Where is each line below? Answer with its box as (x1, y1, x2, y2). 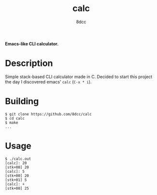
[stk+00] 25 (5, 186, 29, 191)
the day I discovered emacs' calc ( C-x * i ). (5, 79, 92, 84)
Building (5, 96, 39, 107)
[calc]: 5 (5, 169, 25, 174)
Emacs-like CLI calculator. (5, 41, 59, 46)
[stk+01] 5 (5, 177, 27, 182)
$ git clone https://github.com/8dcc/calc (5, 111, 92, 116)
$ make (5, 120, 18, 125)
